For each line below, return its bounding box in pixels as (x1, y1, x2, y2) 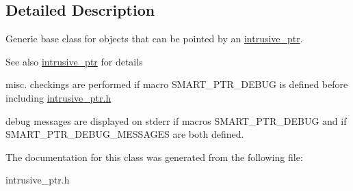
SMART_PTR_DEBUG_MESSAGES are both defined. (5, 127, 244, 141)
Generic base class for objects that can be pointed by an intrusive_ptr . (5, 31, 303, 46)
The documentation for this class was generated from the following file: (5, 149, 303, 164)
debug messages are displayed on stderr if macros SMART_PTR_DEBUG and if (5, 113, 347, 128)
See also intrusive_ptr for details (5, 54, 143, 68)
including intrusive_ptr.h (5, 90, 112, 104)
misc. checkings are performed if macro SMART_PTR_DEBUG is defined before (5, 77, 348, 91)
